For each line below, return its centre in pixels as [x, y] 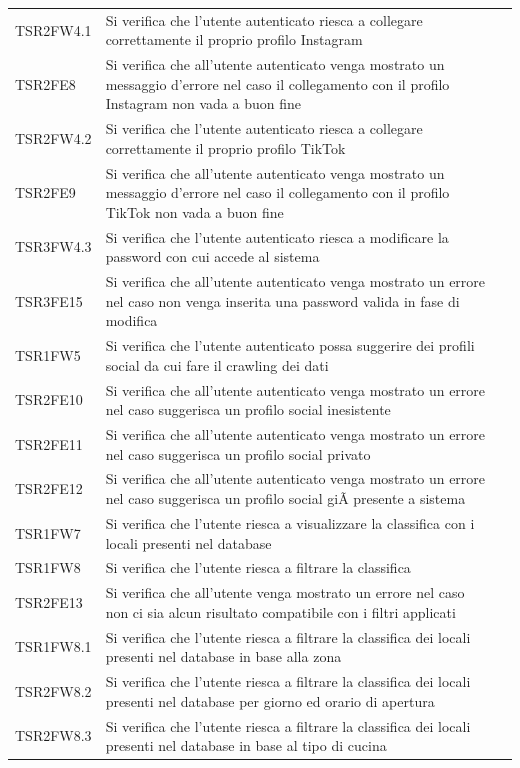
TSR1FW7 [48, 532]
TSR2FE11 [49, 443]
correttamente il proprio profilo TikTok [225, 147]
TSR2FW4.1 [53, 29]
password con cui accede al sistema [212, 256]
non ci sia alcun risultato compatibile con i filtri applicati [280, 611]
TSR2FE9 [45, 192]
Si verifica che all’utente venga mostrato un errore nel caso [285, 592]
